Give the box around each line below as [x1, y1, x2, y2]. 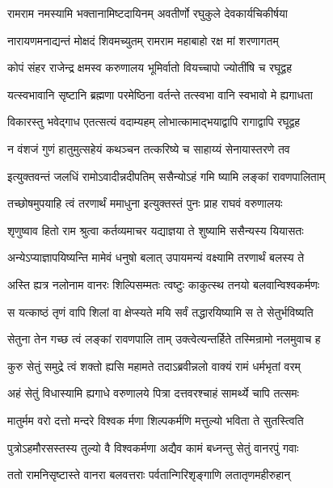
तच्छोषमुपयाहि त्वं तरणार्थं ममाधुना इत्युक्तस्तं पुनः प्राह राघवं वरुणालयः [7, 195, 283, 212]
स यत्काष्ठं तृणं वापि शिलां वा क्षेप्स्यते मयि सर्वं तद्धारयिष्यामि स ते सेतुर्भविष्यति [7, 303, 314, 320]
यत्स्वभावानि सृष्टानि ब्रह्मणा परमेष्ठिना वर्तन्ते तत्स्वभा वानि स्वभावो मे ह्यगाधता [7, 86, 313, 103]
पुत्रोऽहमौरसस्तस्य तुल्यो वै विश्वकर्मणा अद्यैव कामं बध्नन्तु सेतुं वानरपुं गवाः [7, 439, 299, 456]
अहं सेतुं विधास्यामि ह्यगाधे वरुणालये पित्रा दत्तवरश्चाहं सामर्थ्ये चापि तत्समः [7, 385, 299, 402]
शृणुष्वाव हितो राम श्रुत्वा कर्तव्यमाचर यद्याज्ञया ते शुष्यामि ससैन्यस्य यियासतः [7, 221, 304, 238]
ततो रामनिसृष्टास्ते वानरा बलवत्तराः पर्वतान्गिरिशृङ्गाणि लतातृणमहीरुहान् [7, 466, 291, 483]
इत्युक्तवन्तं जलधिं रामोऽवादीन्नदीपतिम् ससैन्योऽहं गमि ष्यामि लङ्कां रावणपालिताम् [7, 167, 326, 184]
